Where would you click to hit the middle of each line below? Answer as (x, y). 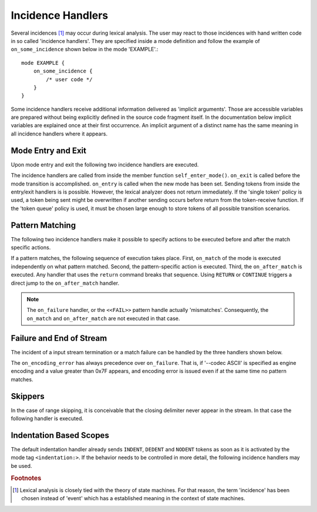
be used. (21, 466)
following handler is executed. (47, 418)
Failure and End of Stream (59, 338)
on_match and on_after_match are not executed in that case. (103, 318)
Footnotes (26, 478)
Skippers (28, 396)
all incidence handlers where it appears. (59, 134)
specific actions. (31, 247)
